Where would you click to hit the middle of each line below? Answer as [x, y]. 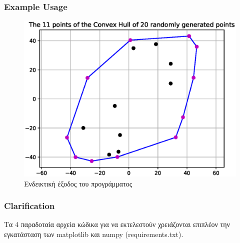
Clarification [29, 206]
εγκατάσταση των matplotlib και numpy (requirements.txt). [94, 234]
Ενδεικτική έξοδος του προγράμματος [78, 183]
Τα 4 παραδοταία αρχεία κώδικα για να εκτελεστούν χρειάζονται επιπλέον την [117, 224]
